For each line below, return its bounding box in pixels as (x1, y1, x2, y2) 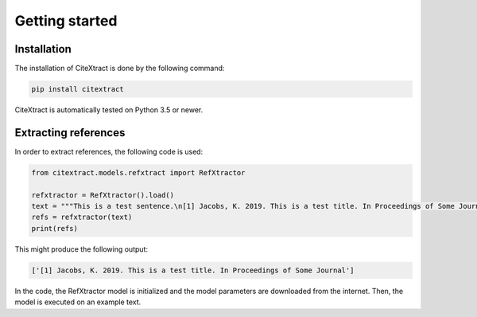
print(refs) (31, 224, 79, 233)
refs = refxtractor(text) (31, 213, 133, 222)
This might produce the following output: (14, 244, 149, 254)
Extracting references (14, 126, 126, 139)
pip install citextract (31, 84, 125, 94)
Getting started (14, 12, 118, 29)
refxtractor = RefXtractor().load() (31, 190, 175, 199)
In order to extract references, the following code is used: (14, 147, 204, 156)
